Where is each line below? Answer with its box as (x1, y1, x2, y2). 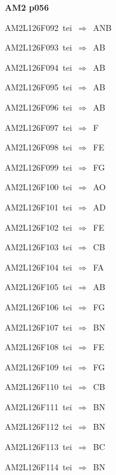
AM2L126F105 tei (5, 281, 72, 293)
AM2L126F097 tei (5, 121, 72, 133)
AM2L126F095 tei (5, 81, 72, 93)
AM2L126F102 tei (5, 221, 72, 233)
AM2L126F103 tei (5, 241, 72, 253)
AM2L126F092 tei (5, 21, 72, 33)
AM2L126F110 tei (5, 380, 72, 393)
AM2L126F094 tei (5, 61, 72, 73)
